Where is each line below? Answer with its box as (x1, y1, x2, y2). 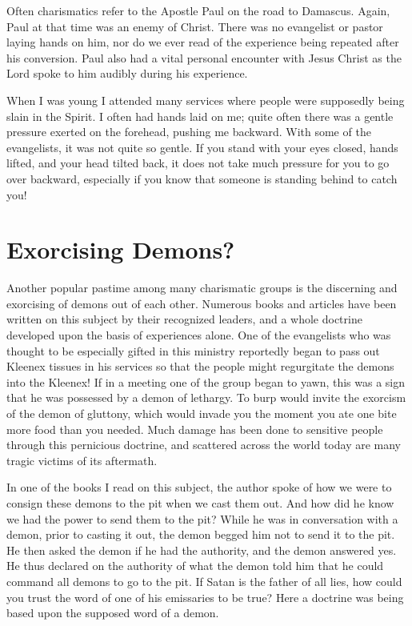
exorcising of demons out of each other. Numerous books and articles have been (6, 295, 397, 311)
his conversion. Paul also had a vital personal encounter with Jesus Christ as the (6, 49, 402, 66)
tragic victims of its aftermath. (6, 451, 158, 468)
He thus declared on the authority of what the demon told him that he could (6, 557, 384, 574)
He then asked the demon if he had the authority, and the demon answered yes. (6, 541, 397, 558)
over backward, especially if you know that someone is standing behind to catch (6, 170, 398, 187)
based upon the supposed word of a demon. (6, 604, 219, 621)
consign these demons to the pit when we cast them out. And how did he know (6, 494, 394, 511)
